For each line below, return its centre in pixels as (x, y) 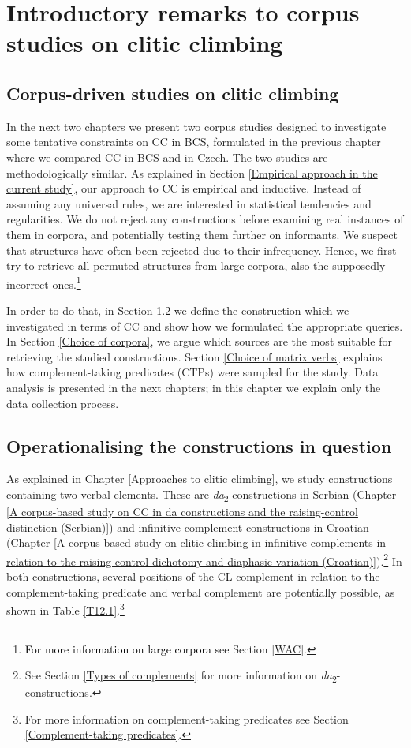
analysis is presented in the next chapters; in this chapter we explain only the (194, 387)
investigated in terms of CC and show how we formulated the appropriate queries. (205, 325)
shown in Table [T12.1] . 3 (65, 609)
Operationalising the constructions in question (199, 445)
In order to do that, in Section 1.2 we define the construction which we (178, 310)
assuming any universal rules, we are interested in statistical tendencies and (189, 203)
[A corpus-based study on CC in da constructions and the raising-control (182, 512)
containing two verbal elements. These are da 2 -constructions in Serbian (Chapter (202, 495)
